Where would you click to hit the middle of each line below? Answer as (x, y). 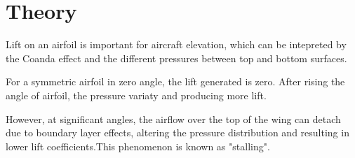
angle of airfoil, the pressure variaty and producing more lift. (136, 95)
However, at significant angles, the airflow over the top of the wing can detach (173, 118)
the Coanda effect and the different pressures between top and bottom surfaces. (176, 58)
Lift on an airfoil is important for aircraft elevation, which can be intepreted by (176, 44)
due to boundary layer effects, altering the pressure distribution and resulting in (177, 132)
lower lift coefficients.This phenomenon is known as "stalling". (138, 146)
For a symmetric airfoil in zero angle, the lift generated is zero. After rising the (175, 81)
